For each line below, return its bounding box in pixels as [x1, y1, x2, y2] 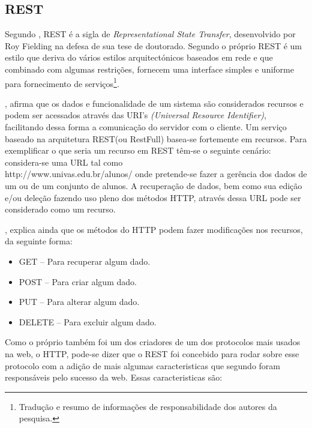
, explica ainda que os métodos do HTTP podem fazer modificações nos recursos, [5, 223, 303, 235]
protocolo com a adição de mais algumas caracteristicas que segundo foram [5, 359, 280, 372]
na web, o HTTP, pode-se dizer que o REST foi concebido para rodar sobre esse [5, 347, 299, 360]
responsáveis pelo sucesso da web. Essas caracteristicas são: [5, 371, 223, 384]
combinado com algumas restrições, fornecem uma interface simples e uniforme [5, 62, 294, 75]
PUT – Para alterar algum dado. [19, 295, 140, 308]
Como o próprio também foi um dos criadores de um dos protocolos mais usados [5, 336, 301, 348]
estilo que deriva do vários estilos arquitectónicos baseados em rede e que [5, 51, 273, 64]
